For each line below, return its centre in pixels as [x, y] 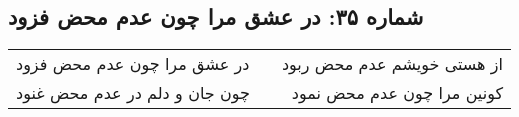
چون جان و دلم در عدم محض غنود [133, 93]
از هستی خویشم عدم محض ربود [392, 64]
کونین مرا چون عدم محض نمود [397, 93]
